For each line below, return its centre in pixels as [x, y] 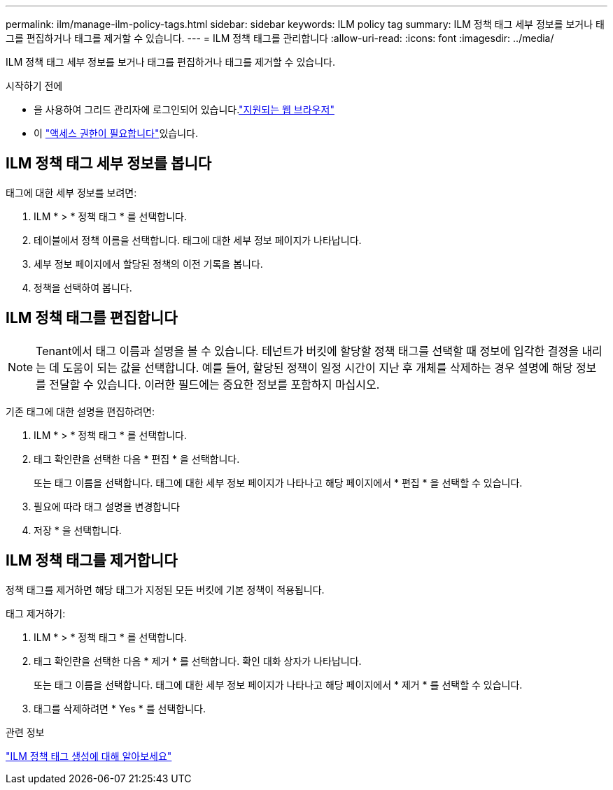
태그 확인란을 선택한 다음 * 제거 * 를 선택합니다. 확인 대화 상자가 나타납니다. [198, 661]
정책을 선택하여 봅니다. [83, 287]
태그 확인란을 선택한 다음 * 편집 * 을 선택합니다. [137, 459]
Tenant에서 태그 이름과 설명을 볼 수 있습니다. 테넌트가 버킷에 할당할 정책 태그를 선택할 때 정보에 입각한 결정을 [307, 351]
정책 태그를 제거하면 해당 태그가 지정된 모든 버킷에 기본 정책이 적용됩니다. [165, 589]
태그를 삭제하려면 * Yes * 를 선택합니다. [120, 708]
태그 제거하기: [36, 613]
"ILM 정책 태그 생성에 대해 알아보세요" [89, 756]
